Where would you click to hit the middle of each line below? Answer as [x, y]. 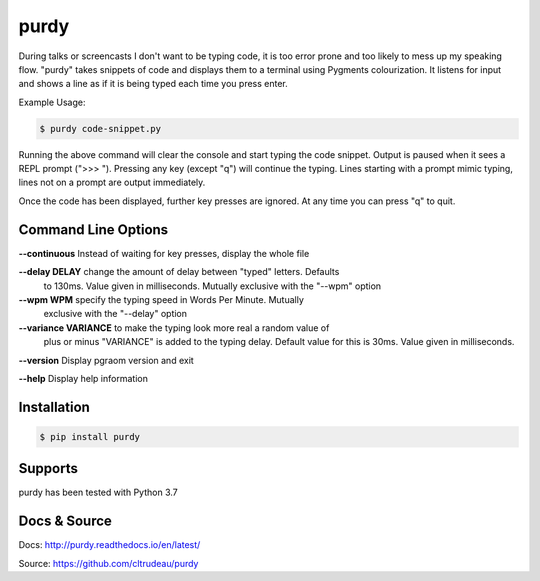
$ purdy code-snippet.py [100, 128]
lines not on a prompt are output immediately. [112, 182]
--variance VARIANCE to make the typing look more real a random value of [174, 327]
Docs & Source [65, 521]
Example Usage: [52, 102]
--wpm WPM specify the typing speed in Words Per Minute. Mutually [161, 299]
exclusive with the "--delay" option [115, 314]
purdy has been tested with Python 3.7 [98, 492]
